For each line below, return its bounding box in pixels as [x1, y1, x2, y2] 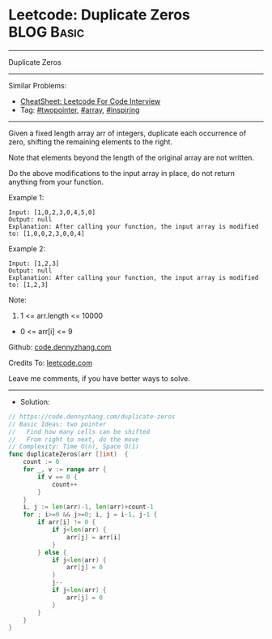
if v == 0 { [37, 473, 79, 481]
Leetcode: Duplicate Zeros [8, 6, 190, 24]
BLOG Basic [8, 23, 85, 41]
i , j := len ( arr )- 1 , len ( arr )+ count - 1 [23, 503, 154, 512]
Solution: [19, 397, 50, 406]
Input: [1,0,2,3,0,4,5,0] [8, 208, 96, 217]
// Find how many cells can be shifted [8, 427, 151, 435]
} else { [37, 548, 67, 556]
